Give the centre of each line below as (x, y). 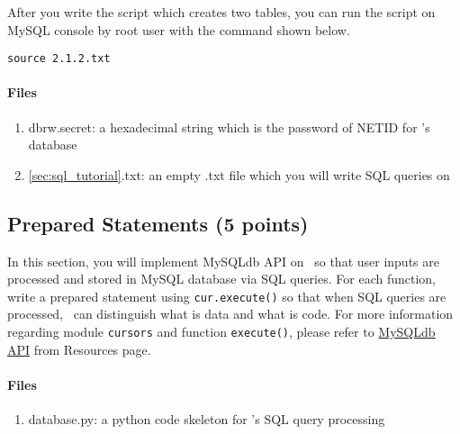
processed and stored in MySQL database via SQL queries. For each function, (221, 279)
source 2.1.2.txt (59, 59)
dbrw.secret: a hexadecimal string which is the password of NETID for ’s (229, 127)
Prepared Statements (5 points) (158, 223)
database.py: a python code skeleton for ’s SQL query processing (207, 419)
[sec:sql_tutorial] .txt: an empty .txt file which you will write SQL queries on (239, 174)
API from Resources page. (79, 349)
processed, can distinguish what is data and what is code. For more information (230, 314)
